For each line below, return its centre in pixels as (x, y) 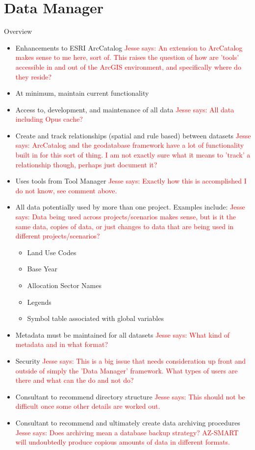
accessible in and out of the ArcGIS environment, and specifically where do (128, 66)
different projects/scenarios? (58, 236)
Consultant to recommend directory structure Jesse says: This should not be (130, 396)
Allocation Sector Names (64, 285)
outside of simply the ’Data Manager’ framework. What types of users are (127, 370)
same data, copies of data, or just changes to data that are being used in (125, 226)
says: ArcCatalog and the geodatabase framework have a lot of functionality (130, 145)
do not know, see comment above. (66, 190)
